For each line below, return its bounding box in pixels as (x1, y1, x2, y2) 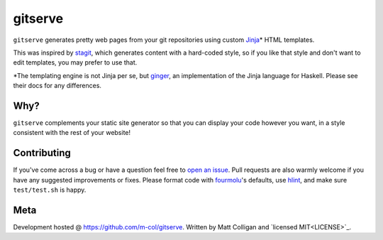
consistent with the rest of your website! (13, 129, 131, 137)
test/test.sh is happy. (13, 185, 87, 195)
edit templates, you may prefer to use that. (13, 58, 138, 67)
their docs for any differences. (13, 82, 102, 90)
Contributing (13, 147, 71, 159)
